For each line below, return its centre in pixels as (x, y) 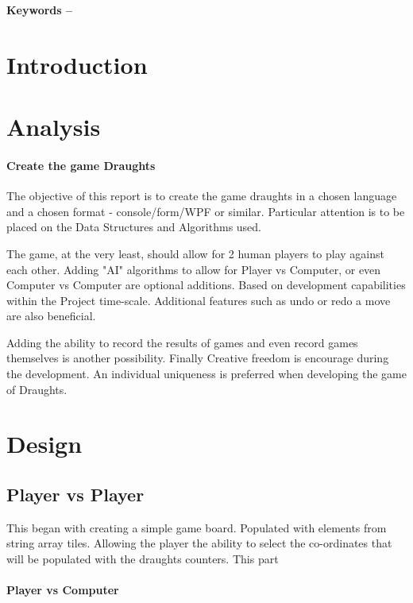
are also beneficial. (51, 316)
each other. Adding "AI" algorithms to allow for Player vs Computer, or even (194, 269)
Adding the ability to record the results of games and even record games (182, 342)
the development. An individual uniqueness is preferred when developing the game (206, 374)
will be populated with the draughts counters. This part (143, 559)
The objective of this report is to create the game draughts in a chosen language (202, 196)
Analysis (54, 127)
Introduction (77, 64)
